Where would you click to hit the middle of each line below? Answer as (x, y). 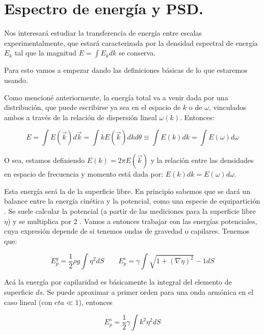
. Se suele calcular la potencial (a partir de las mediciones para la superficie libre (130, 211)
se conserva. (137, 53)
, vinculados (227, 107)
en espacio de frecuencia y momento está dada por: (84, 174)
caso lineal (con (28, 302)
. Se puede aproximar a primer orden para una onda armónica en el (148, 292)
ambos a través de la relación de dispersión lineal (81, 117)
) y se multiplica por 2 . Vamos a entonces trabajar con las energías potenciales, (132, 221)
